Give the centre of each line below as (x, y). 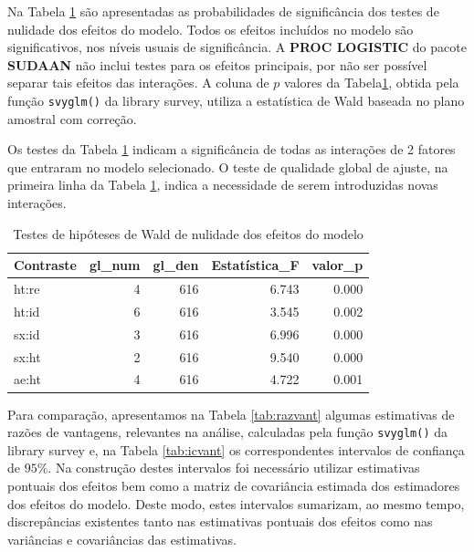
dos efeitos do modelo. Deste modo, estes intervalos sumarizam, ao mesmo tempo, (236, 503)
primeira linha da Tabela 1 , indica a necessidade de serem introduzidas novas (223, 185)
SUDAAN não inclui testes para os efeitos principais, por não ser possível (217, 64)
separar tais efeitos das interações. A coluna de (138, 83)
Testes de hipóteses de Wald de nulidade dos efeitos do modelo (188, 233)
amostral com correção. (72, 118)
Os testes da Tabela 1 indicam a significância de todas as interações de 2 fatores (232, 149)
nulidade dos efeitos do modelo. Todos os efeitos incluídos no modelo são (211, 29)
